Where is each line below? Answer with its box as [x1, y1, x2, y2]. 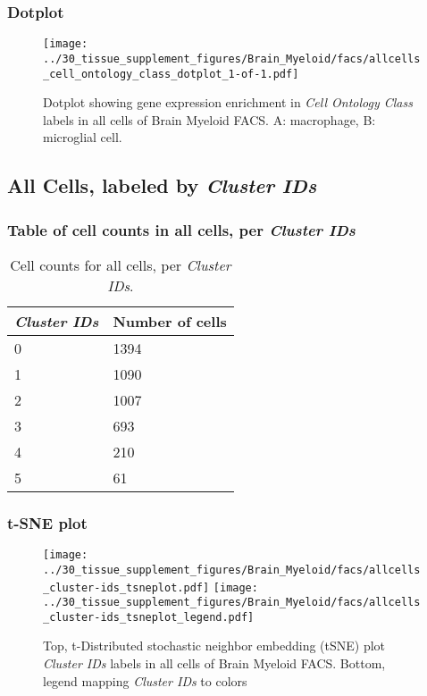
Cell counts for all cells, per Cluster [10, 254, 231, 275]
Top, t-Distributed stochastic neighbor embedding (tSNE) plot [43, 636, 386, 655]
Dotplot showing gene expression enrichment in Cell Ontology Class [43, 93, 413, 112]
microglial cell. [43, 128, 122, 147]
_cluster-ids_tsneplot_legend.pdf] [43, 610, 255, 624]
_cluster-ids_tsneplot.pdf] [43, 581, 210, 594]
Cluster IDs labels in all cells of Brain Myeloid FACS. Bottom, [43, 654, 386, 673]
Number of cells [113, 310, 227, 331]
